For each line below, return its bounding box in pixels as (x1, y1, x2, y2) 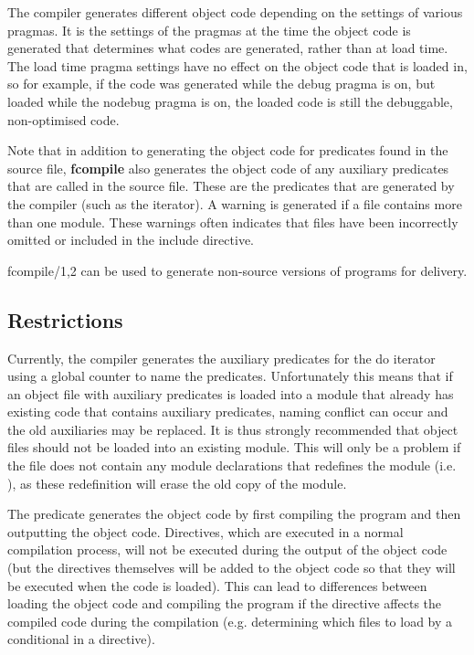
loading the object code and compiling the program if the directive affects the (7, 594, 442, 613)
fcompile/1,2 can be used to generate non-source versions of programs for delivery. (7, 260, 468, 280)
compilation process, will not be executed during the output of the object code (7, 540, 448, 559)
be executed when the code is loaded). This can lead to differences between (7, 576, 427, 595)
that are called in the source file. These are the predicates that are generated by (7, 176, 455, 195)
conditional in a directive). (7, 629, 155, 649)
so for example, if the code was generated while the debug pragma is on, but (7, 74, 436, 93)
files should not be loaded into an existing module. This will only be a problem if (7, 438, 461, 457)
